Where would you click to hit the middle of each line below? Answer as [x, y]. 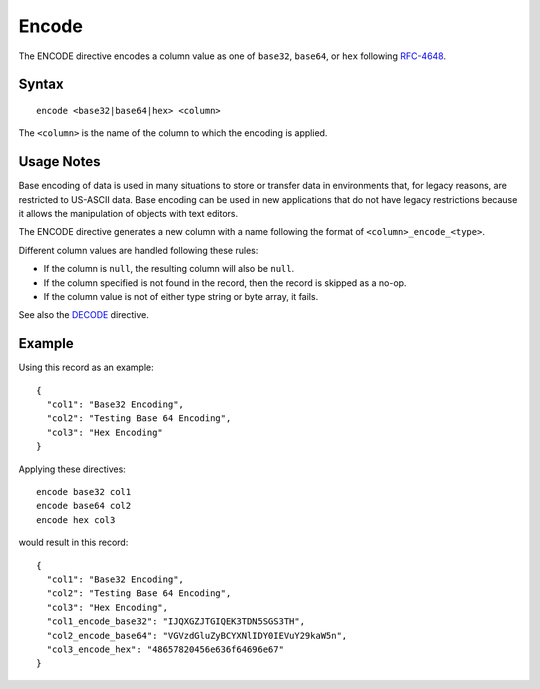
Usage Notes [59, 161]
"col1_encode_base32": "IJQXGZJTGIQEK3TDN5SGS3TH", [175, 621]
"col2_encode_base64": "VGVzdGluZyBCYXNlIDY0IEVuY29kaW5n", [197, 635]
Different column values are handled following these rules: [138, 250]
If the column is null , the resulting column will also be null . [169, 269]
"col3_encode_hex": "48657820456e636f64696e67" [165, 649]
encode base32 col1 [84, 492]
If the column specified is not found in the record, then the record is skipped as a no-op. [225, 282]
